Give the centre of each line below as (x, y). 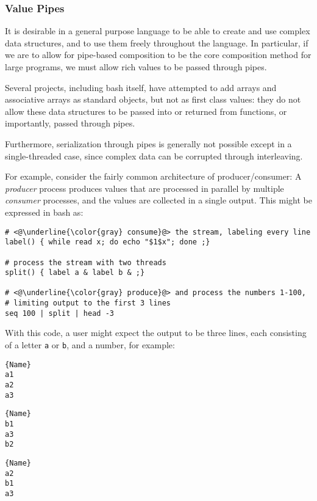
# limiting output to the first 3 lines (88, 303)
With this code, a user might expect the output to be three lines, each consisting (156, 333)
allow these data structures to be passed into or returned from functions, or (146, 111)
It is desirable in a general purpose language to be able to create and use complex (158, 31)
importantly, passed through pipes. (70, 123)
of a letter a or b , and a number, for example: (90, 345)
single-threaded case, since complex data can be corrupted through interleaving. (154, 155)
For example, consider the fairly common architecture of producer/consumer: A (153, 176)
